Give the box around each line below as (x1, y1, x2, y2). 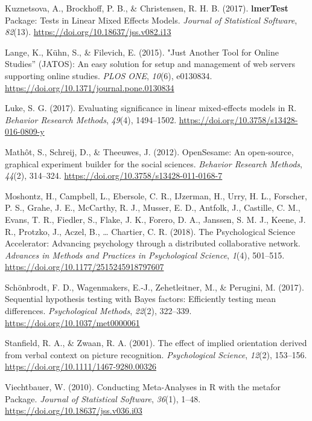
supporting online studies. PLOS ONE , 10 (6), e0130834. (5, 69, 212, 82)
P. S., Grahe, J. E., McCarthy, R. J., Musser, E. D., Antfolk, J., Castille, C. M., (5, 201, 301, 214)
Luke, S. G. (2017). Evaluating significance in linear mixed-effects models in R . (5, 101, 297, 114)
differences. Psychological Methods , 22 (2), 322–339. (5, 304, 192, 317)
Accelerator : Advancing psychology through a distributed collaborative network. (5, 237, 301, 249)
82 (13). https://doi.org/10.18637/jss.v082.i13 (5, 25, 171, 38)
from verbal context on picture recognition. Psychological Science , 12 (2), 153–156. (5, 348, 307, 361)
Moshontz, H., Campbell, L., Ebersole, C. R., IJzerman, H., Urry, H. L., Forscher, (5, 189, 307, 202)
